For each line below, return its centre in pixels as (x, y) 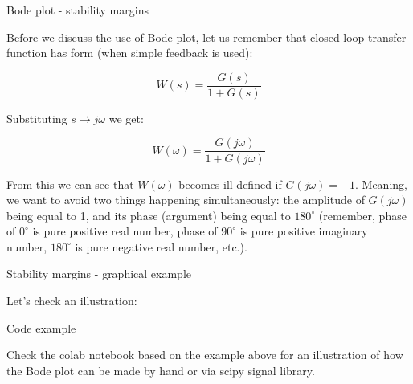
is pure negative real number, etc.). (161, 246)
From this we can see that (70, 184)
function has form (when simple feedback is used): (130, 53)
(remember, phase (362, 215)
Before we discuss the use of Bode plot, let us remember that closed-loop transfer (206, 37)
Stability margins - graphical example (99, 274)
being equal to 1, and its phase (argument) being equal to (149, 215)
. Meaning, (381, 184)
